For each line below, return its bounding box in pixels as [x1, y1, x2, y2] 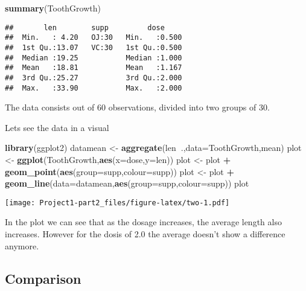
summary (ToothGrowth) [5, 2, 101, 14]
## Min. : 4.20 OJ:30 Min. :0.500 [5, 33, 182, 42]
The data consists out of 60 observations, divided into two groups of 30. [5, 101, 270, 114]
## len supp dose [5, 23, 165, 32]
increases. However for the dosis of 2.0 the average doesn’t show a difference [5, 228, 285, 240]
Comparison [5, 269, 81, 287]
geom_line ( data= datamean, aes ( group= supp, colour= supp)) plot [5, 177, 249, 190]
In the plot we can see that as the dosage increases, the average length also [5, 216, 282, 228]
